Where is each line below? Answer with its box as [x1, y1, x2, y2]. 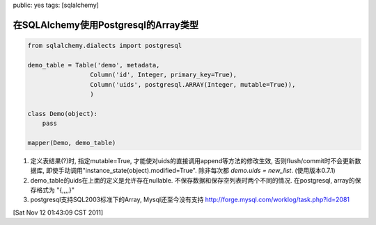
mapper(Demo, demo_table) [27, 139, 116, 147]
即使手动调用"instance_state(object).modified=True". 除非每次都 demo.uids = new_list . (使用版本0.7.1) [45, 167, 336, 175]
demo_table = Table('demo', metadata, [27, 61, 160, 69]
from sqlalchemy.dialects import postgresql [27, 42, 182, 49]
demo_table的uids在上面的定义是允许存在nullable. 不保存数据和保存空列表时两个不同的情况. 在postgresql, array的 [30, 176, 355, 184]
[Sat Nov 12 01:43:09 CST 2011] [13, 208, 104, 217]
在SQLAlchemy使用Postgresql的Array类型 [13, 19, 198, 31]
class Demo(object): [27, 110, 97, 117]
